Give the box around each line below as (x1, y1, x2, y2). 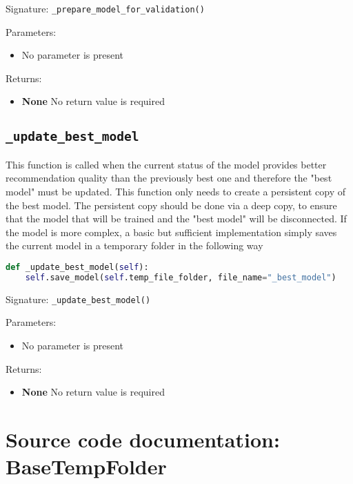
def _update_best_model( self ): (6, 262, 149, 272)
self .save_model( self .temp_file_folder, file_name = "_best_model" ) (25, 272, 336, 282)
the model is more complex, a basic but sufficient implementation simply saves (6, 224, 337, 239)
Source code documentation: (6, 425, 280, 453)
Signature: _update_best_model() (6, 291, 151, 306)
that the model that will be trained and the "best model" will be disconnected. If (6, 211, 347, 226)
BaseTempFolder (6, 452, 167, 481)
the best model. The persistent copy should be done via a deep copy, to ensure (6, 197, 337, 212)
